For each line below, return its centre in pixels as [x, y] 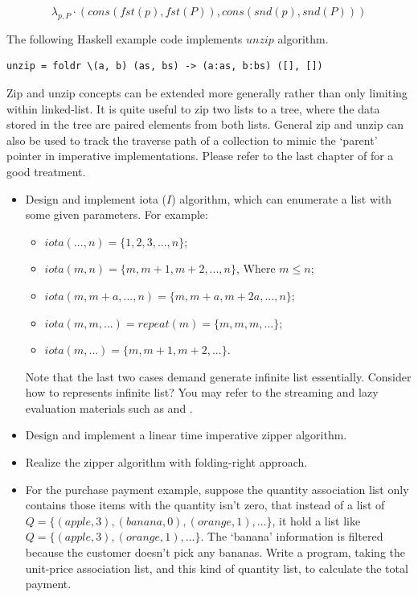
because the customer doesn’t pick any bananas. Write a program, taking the [215, 552]
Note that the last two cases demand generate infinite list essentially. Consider [218, 376]
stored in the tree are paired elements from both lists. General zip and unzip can [205, 124]
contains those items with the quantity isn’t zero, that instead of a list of [205, 505]
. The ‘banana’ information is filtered [292, 536]
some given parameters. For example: [117, 214]
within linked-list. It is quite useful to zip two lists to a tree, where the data [193, 108]
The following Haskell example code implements [125, 38]
